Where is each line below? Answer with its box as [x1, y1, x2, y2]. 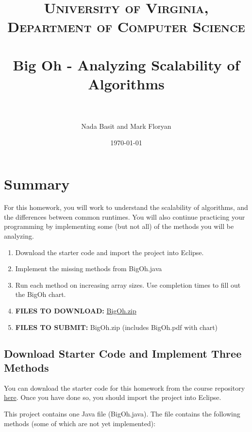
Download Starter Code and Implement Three [4, 346, 242, 361]
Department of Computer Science [7, 17, 245, 36]
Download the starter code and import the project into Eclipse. [15, 247, 204, 257]
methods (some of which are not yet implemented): [4, 418, 156, 428]
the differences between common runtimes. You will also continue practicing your [4, 211, 245, 222]
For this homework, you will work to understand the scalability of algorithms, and [4, 202, 248, 212]
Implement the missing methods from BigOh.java [15, 263, 162, 274]
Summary [4, 174, 70, 194]
